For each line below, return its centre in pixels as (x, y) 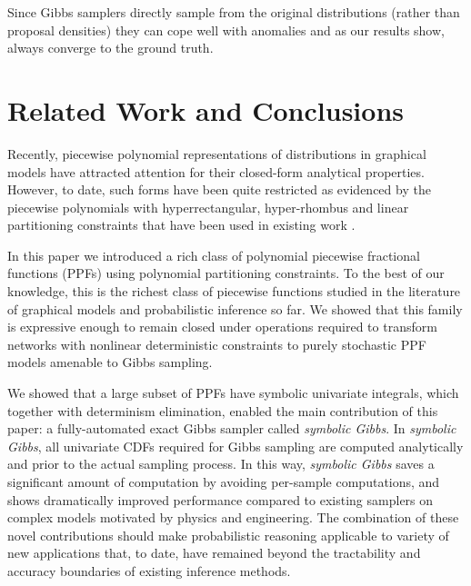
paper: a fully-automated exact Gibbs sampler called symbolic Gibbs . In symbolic (232, 428)
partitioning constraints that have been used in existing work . (181, 225)
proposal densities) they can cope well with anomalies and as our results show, (226, 30)
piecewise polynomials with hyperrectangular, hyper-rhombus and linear (208, 207)
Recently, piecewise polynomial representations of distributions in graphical (217, 153)
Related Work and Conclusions (205, 109)
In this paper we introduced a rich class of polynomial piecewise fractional (214, 255)
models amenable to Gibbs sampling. (110, 362)
